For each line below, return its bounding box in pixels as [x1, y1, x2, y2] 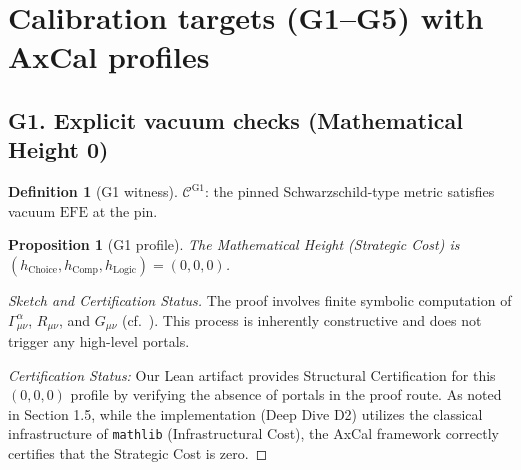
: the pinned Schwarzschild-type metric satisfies [205, 181, 495, 202]
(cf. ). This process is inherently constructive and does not [121, 309, 482, 330]
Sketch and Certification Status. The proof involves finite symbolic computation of [8, 289, 512, 310]
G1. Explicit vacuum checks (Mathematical [8, 104, 463, 135]
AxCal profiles [8, 36, 210, 77]
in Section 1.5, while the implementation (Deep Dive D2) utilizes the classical [8, 403, 483, 424]
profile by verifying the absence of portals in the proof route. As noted [70, 384, 502, 405]
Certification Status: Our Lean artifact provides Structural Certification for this [8, 364, 496, 385]
